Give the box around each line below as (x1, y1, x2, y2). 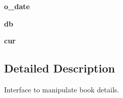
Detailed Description (4, 60, 115, 76)
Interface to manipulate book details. (4, 84, 119, 94)
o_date (4, 1, 30, 11)
